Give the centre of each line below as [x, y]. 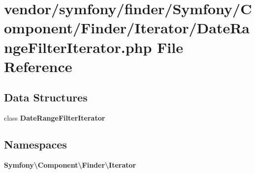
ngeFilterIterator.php [78, 47]
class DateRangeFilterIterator [55, 118]
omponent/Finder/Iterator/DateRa [127, 28]
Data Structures [46, 97]
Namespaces [35, 144]
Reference [38, 66]
